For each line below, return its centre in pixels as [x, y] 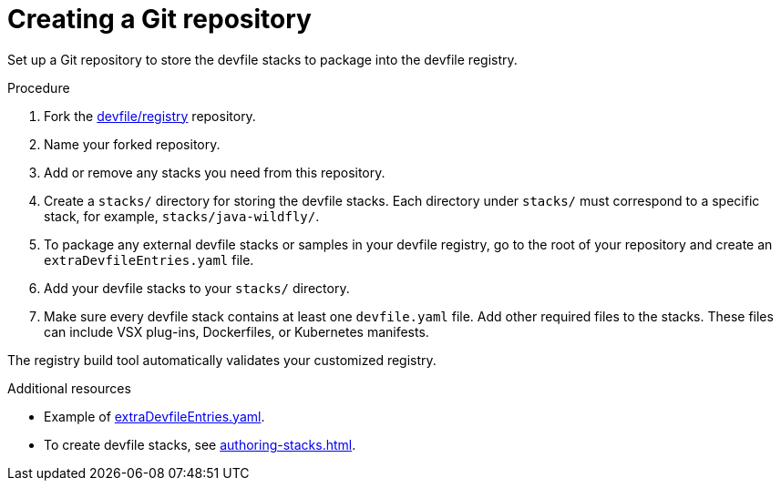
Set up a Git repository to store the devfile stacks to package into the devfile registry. [262, 59]
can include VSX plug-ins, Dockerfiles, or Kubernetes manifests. [236, 331]
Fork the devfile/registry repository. [150, 116]
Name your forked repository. [132, 144]
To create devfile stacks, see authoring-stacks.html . [200, 444]
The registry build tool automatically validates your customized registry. [222, 360]
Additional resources [69, 388]
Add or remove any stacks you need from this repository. [215, 172]
